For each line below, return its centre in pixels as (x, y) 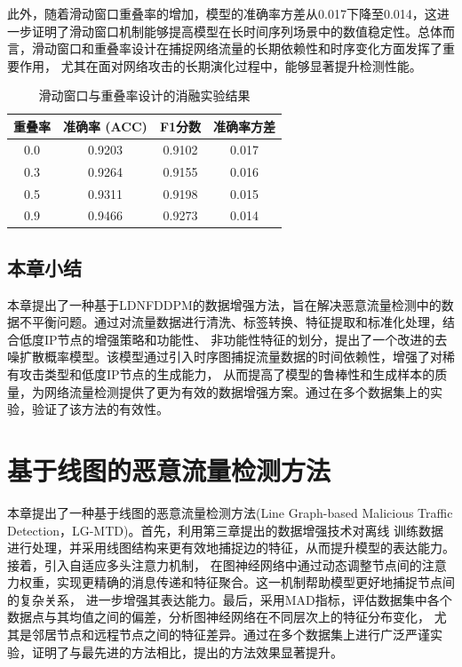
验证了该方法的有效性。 (100, 409)
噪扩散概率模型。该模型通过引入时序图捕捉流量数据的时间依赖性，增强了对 (225, 357)
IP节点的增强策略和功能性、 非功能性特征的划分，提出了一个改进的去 (246, 339)
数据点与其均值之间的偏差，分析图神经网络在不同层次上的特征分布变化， (219, 617)
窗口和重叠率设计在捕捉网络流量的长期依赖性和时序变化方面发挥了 (249, 48)
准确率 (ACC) (105, 126)
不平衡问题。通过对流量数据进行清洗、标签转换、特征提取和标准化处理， (231, 322)
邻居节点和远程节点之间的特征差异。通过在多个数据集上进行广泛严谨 (231, 635)
